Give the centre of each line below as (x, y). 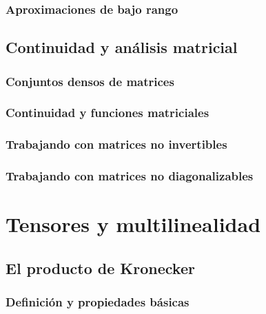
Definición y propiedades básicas (98, 302)
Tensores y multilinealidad (133, 224)
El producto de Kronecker (100, 268)
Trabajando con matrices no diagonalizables (130, 176)
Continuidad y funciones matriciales (108, 113)
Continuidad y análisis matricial (122, 47)
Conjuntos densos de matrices (90, 81)
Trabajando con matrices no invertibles (116, 144)
